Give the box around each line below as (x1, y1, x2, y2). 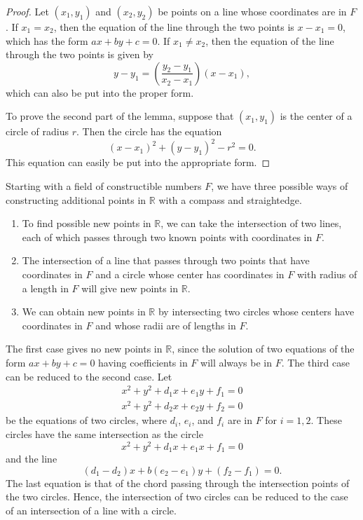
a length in (22, 280, 69, 295)
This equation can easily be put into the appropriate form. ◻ (6, 155, 270, 170)
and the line (6, 451, 57, 466)
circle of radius (6, 124, 69, 139)
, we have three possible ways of (211, 179, 348, 193)
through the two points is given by (6, 47, 153, 62)
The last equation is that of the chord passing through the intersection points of (6, 475, 350, 490)
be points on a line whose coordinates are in (158, 4, 347, 18)
